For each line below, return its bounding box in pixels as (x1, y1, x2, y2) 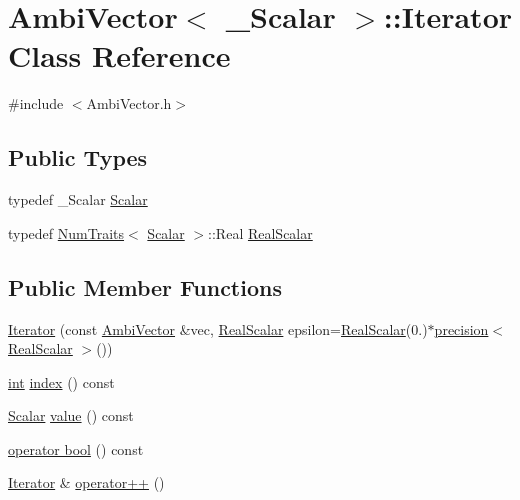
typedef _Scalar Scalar (8, 189, 148, 210)
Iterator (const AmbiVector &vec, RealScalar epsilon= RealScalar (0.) (8, 318, 428, 339)
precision (434, 318, 489, 339)
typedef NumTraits (8, 222, 125, 243)
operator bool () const (8, 438, 144, 459)
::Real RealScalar (208, 222, 313, 243)
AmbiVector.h (86, 93, 172, 114)
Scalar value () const (8, 405, 134, 426)
